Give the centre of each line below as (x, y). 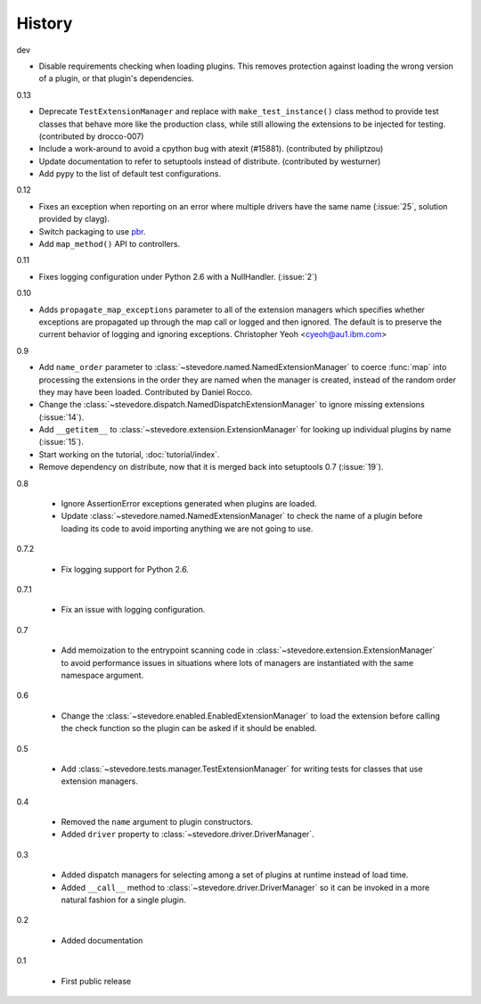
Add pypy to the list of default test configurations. (130, 174)
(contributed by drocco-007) (91, 136)
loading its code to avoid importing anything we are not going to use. (187, 528)
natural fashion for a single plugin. (123, 900)
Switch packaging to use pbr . (92, 231)
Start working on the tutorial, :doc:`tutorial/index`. (129, 454)
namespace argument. (102, 675)
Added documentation (102, 940)
